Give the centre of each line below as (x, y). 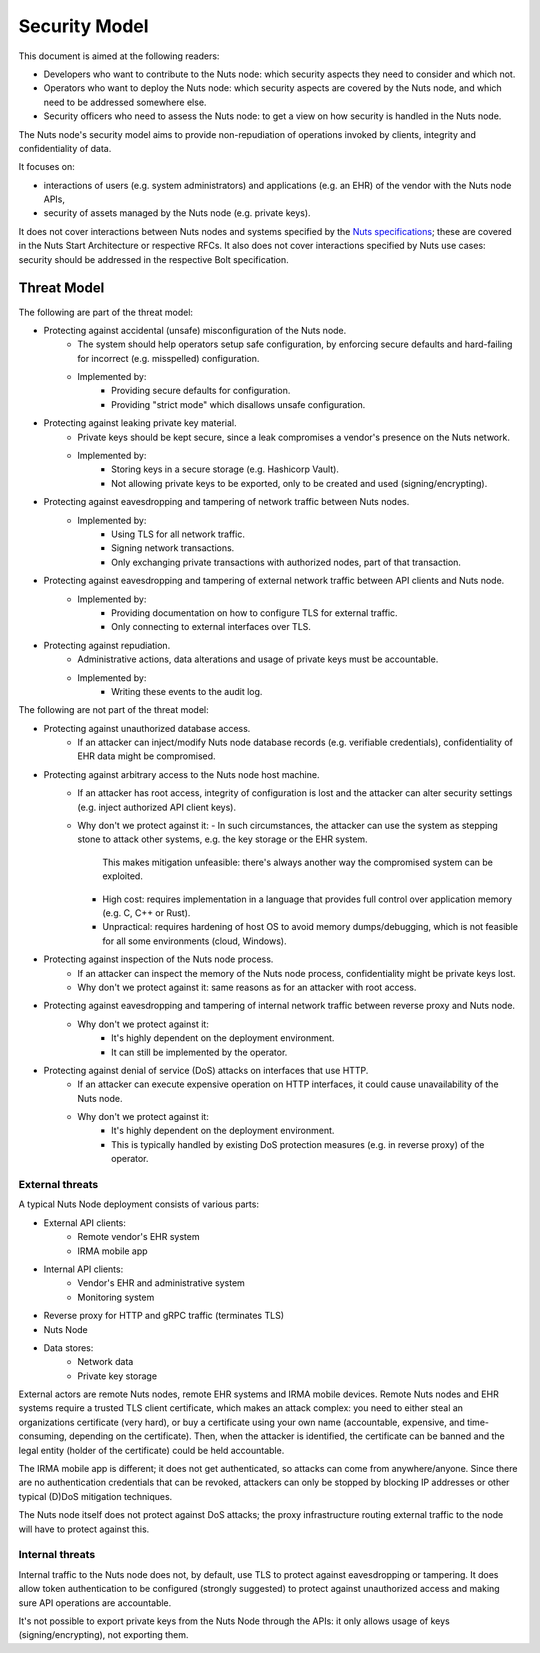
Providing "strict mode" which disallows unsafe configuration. (238, 404)
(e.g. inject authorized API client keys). (157, 807)
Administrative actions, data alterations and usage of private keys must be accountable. (258, 659)
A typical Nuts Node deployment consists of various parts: (139, 1204)
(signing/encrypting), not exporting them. (103, 1635)
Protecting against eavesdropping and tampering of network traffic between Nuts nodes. (226, 502)
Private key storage (117, 1376)
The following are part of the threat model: (106, 312)
